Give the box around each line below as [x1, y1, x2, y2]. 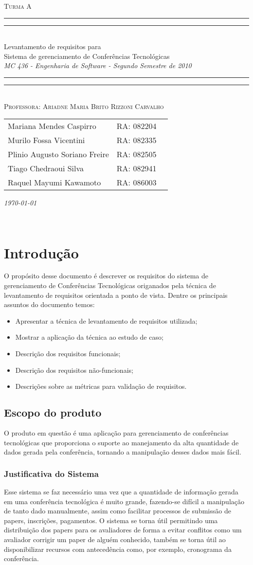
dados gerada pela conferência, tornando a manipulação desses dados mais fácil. [4, 447, 241, 457]
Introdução [4, 242, 79, 262]
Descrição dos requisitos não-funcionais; [15, 365, 133, 375]
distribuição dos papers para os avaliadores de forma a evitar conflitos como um [4, 525, 242, 535]
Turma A [4, 1, 32, 11]
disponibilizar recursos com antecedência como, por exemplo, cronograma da [4, 544, 232, 554]
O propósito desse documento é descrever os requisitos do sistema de [4, 271, 208, 281]
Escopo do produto [4, 405, 102, 420]
